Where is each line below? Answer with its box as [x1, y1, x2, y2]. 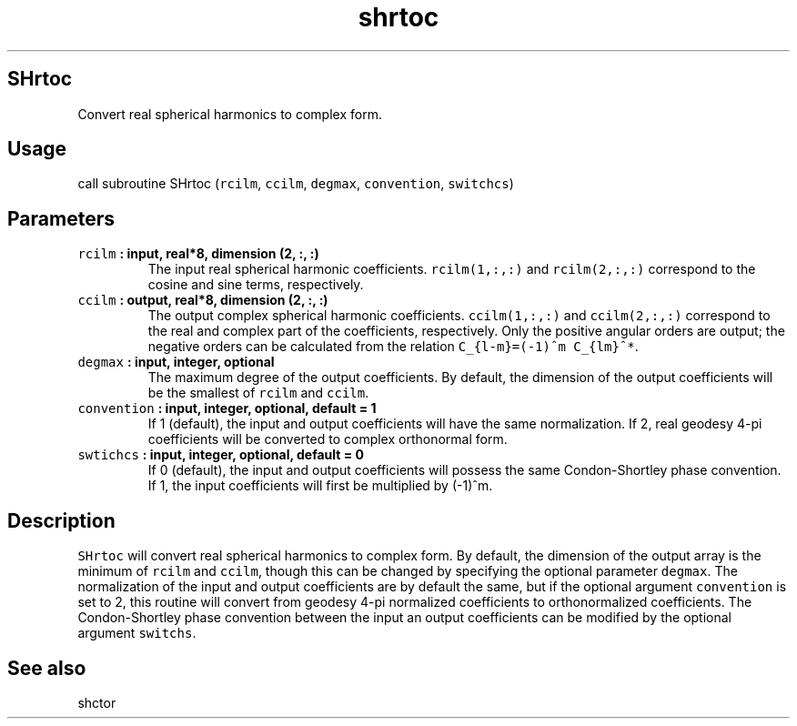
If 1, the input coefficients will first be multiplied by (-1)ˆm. [147, 478, 493, 494]
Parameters [7, 207, 115, 230]
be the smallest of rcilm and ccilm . [147, 385, 369, 401]
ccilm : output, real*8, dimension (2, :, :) [77, 292, 328, 308]
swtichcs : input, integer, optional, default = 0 [77, 447, 365, 463]
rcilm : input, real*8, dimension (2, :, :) [77, 246, 319, 262]
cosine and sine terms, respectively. [147, 277, 364, 293]
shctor [77, 694, 116, 711]
